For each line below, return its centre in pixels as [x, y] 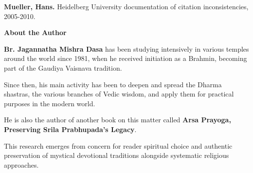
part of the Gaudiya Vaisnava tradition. [63, 67]
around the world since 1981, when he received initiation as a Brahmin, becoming [126, 58]
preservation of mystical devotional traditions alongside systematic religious [117, 155]
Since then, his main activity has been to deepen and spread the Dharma [113, 84]
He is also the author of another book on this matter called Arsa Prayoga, [117, 120]
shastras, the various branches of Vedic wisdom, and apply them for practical [119, 94]
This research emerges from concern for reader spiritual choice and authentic [118, 145]
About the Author [35, 32]
